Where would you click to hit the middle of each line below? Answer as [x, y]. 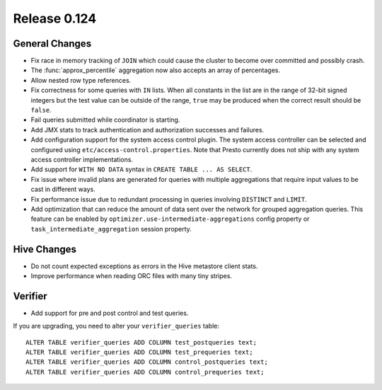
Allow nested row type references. [81, 80]
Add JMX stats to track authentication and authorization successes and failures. [147, 130]
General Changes [52, 44]
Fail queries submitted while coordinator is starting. [105, 120]
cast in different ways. [63, 189]
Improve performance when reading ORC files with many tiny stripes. [132, 276]
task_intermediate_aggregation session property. [111, 229]
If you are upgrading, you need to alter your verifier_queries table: [116, 326]
